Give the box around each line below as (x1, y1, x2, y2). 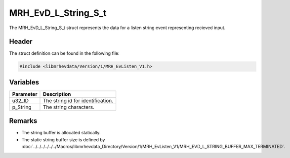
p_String (12, 104, 32, 111)
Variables (9, 78, 40, 86)
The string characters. (42, 104, 95, 111)
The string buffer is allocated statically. (21, 130, 101, 136)
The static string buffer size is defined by (21, 136, 105, 143)
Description (42, 90, 71, 97)
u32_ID (12, 97, 29, 104)
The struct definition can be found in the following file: (9, 50, 120, 56)
